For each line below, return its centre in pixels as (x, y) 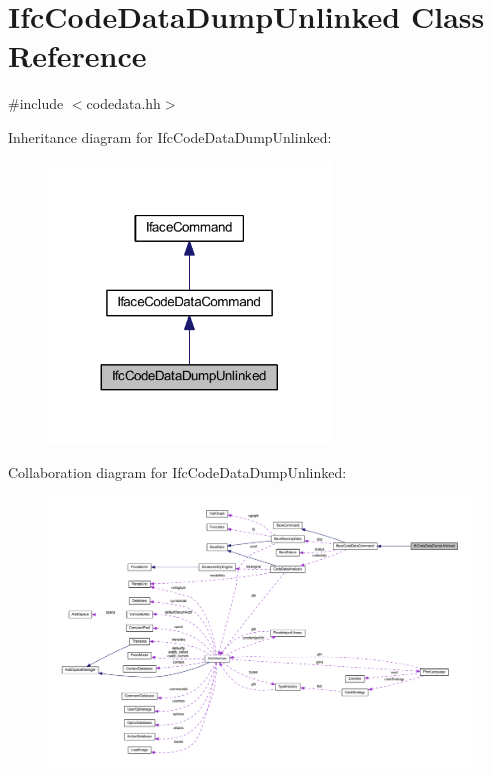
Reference (77, 55)
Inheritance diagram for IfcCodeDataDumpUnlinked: (170, 136)
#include (36, 103)
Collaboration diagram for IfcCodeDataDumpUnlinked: (177, 471)
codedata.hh (123, 103)
